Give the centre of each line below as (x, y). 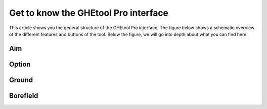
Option (20, 64)
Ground (21, 80)
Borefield (23, 95)
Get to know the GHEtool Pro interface (89, 13)
